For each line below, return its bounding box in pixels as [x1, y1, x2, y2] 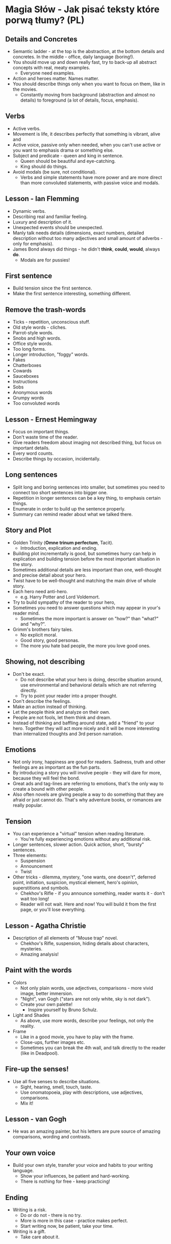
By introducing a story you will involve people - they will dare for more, [12, 770, 162, 776]
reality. [20, 1022, 35, 1029]
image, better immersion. [20, 990, 73, 996]
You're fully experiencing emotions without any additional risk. [20, 836, 152, 842]
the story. [12, 561, 33, 567]
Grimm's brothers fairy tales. [12, 626, 73, 632]
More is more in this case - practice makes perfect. [20, 1217, 128, 1224]
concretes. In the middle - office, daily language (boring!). [12, 54, 134, 60]
